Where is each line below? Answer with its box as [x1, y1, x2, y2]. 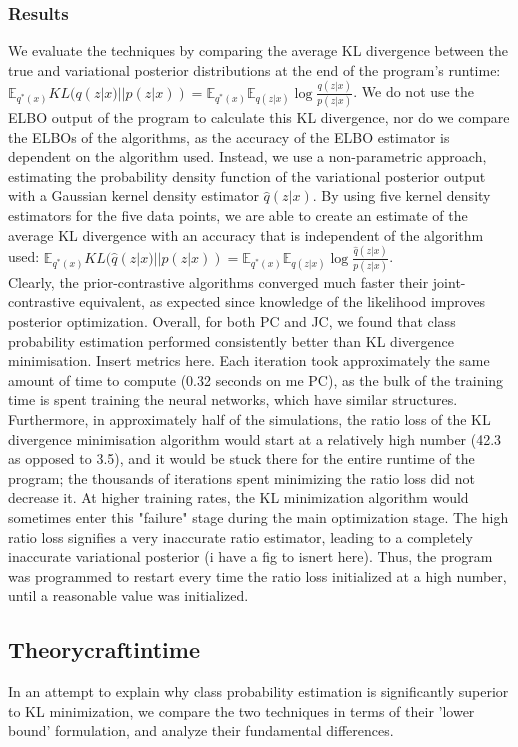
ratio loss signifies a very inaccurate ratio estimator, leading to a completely [8, 526, 473, 547]
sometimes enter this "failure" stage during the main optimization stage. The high [8, 506, 509, 527]
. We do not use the [353, 81, 474, 102]
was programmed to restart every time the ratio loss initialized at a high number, [8, 565, 507, 586]
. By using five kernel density [312, 185, 491, 206]
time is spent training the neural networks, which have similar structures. [8, 389, 458, 410]
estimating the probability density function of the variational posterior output [8, 165, 486, 186]
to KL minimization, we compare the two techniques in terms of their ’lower [8, 700, 475, 721]
